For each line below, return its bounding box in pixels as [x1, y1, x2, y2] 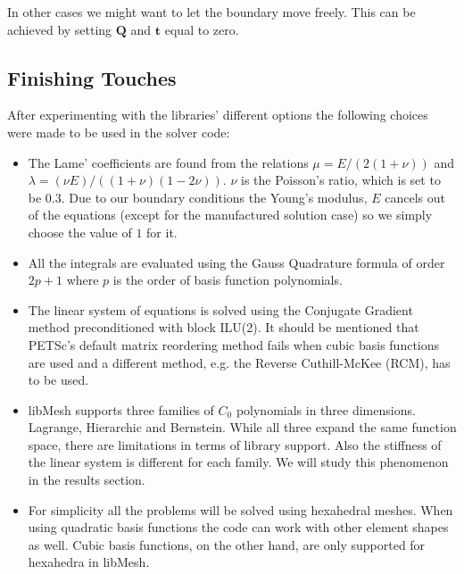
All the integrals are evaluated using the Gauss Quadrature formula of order [28, 253, 445, 271]
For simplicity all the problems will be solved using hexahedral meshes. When [28, 500, 453, 519]
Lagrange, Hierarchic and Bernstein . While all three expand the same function [28, 418, 457, 437]
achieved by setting [7, 20, 112, 38]
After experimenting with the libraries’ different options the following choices [7, 105, 428, 124]
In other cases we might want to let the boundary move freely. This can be [7, 3, 416, 21]
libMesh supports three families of [28, 400, 214, 419]
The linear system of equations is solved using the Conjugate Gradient [28, 300, 413, 319]
